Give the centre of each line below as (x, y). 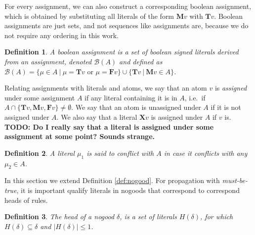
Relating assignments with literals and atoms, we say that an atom (106, 88)
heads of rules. (26, 200)
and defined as (141, 61)
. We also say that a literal (97, 117)
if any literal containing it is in (131, 97)
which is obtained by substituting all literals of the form (89, 16)
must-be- (235, 180)
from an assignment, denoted (48, 61)
